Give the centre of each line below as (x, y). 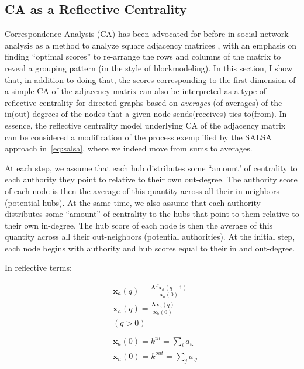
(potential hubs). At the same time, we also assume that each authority (133, 202)
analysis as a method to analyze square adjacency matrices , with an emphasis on (151, 45)
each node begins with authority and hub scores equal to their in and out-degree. (150, 248)
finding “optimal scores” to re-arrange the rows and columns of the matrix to (143, 56)
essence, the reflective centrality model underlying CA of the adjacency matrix (145, 125)
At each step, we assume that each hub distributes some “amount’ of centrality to (151, 168)
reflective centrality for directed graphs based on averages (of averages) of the (144, 102)
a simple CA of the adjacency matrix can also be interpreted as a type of (136, 91)
